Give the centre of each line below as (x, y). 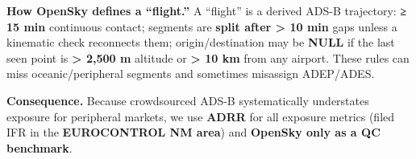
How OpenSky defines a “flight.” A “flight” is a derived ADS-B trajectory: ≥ (207, 10)
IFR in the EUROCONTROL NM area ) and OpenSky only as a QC (193, 132)
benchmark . (40, 147)
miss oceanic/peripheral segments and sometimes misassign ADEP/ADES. (191, 73)
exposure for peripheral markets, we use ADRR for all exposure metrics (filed (201, 116)
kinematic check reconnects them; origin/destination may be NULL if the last (201, 42)
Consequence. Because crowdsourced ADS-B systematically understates (188, 100)
